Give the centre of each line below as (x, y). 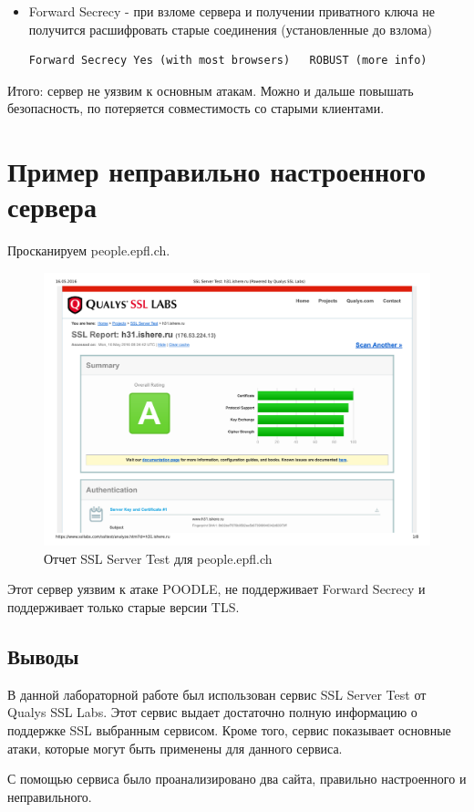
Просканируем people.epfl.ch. (89, 250)
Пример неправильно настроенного (217, 171)
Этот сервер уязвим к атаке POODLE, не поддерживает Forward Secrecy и (216, 589)
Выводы (43, 656)
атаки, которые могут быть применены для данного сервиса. (175, 748)
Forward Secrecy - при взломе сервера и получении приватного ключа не (232, 11)
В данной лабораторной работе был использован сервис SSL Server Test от (217, 694)
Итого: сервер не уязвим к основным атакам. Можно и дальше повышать (211, 90)
